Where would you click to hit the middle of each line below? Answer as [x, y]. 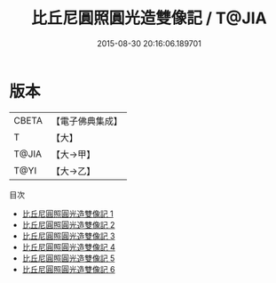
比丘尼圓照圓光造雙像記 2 [68, 224]
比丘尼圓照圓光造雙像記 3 [68, 236]
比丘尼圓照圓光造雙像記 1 [67, 214]
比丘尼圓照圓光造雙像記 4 [68, 247]
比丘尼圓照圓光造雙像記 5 [68, 258]
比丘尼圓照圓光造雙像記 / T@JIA [149, 18]
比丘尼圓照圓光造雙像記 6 [68, 269]
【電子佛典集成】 [87, 121]
